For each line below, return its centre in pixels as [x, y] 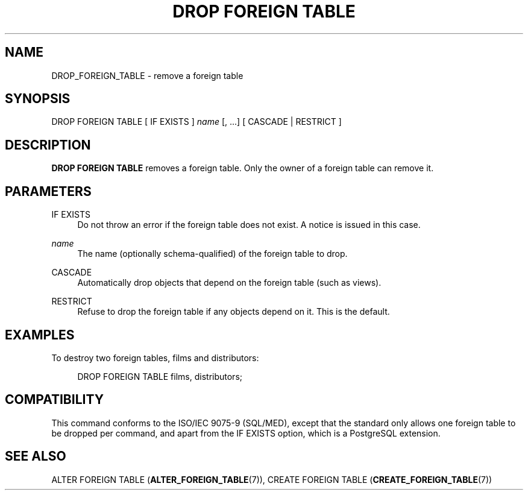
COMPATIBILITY [54, 400]
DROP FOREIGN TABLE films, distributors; [160, 376]
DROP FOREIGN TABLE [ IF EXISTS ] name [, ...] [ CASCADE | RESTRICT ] [196, 122]
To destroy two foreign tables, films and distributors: [155, 358]
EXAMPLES [40, 335]
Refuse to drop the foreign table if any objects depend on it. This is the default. [234, 312]
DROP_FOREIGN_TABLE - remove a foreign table [147, 75]
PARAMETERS [48, 191]
